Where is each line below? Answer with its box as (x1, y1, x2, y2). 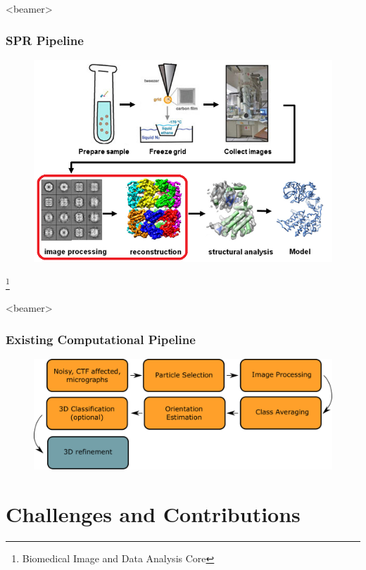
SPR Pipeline (6, 31, 84, 49)
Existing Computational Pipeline (6, 330, 196, 348)
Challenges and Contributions (6, 500, 301, 528)
